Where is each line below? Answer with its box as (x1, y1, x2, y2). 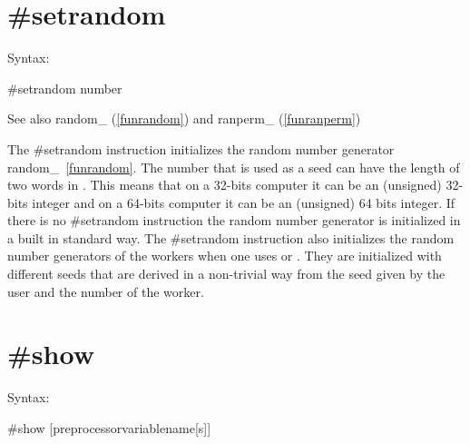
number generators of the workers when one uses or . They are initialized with (7, 246, 442, 265)
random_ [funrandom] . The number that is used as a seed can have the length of (7, 157, 460, 176)
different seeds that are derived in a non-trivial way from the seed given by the (7, 264, 446, 283)
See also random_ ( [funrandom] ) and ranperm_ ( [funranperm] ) (7, 109, 361, 128)
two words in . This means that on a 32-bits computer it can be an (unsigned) (7, 175, 442, 194)
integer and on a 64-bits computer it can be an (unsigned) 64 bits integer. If (32, 192, 455, 212)
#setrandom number (7, 78, 122, 97)
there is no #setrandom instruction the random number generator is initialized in (7, 211, 461, 230)
